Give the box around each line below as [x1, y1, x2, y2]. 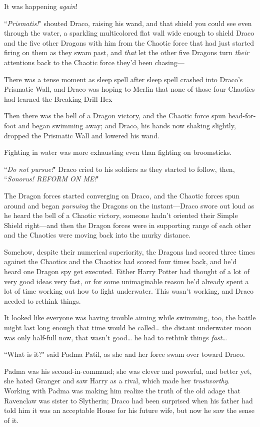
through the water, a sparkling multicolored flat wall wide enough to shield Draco [4, 28, 254, 38]
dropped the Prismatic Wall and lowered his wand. [4, 130, 159, 140]
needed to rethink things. [4, 295, 81, 306]
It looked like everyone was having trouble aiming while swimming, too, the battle [4, 312, 256, 323]
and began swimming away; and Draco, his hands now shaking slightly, [18, 120, 236, 130]
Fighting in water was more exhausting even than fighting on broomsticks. [4, 147, 232, 157]
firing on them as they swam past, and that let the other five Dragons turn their [4, 47, 249, 58]
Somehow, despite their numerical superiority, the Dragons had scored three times [4, 246, 255, 257]
